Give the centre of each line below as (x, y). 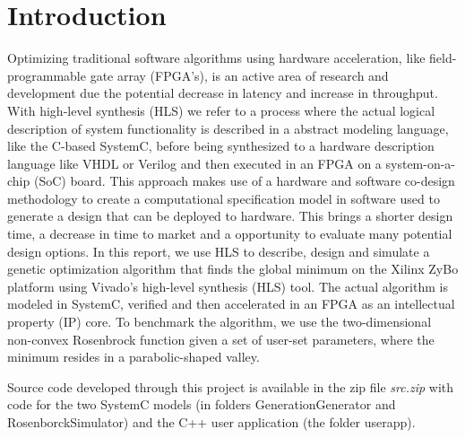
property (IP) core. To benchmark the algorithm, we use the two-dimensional (220, 322)
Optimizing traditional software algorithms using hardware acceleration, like (216, 58)
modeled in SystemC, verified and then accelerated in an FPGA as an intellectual (231, 304)
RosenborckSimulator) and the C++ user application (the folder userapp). (211, 422)
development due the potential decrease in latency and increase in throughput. (223, 93)
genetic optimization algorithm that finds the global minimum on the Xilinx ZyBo (233, 269)
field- (443, 58)
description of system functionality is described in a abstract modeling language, (228, 128)
